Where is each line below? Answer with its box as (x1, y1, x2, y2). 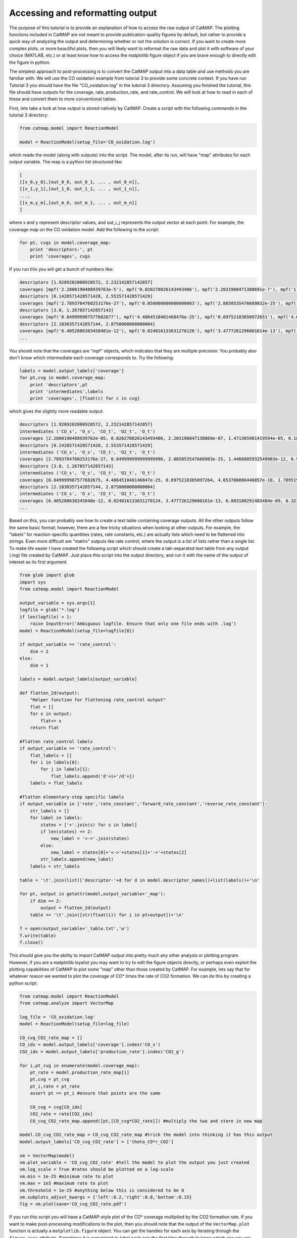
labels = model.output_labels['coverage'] (19, 368, 124, 373)
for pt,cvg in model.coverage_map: (19, 375, 106, 381)
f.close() (19, 940, 44, 945)
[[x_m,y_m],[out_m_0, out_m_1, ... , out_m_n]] (19, 200, 137, 206)
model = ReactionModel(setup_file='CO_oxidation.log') (19, 139, 155, 145)
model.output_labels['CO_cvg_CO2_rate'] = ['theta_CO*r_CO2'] (19, 1139, 174, 1144)
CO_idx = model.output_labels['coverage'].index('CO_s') (19, 1042, 161, 1047)
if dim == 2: (30, 898, 62, 904)
